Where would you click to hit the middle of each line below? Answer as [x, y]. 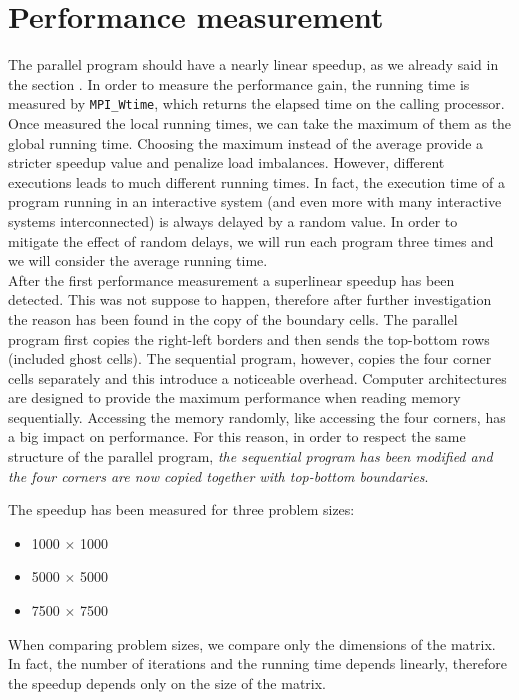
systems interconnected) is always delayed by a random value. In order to [233, 220]
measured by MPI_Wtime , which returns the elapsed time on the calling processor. [256, 103]
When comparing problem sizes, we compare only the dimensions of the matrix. [252, 643]
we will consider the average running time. [138, 260]
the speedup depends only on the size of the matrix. [167, 682]
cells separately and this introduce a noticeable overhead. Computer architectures [257, 377]
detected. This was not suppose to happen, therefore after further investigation [250, 299]
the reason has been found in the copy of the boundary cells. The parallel [233, 318]
